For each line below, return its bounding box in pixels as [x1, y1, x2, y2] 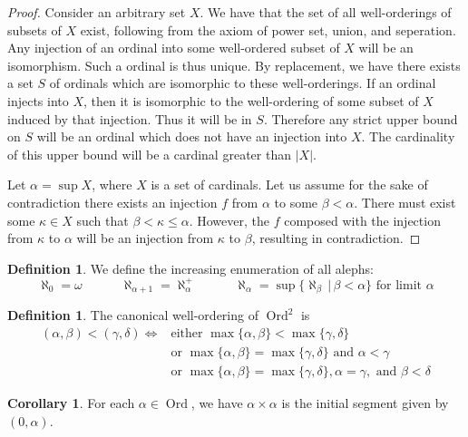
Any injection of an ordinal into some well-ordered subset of [7, 38, 340, 57]
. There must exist [354, 192, 456, 211]
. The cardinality [361, 127, 455, 146]
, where [92, 175, 132, 194]
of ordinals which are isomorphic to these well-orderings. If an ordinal [49, 73, 436, 92]
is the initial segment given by [281, 393, 449, 412]
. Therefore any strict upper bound [263, 109, 458, 128]
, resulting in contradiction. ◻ [251, 228, 421, 248]
